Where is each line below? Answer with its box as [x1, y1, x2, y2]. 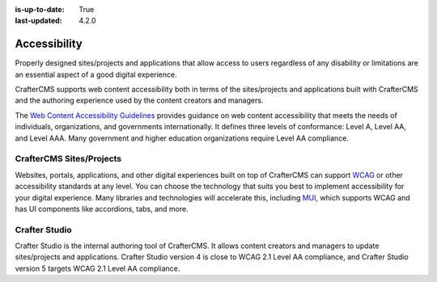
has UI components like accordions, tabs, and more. [15, 204, 189, 213]
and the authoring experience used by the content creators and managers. [15, 95, 264, 105]
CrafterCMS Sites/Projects [15, 154, 122, 165]
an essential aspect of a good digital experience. [15, 69, 177, 79]
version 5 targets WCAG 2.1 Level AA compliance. [15, 263, 180, 273]
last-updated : [15, 16, 62, 26]
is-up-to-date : [15, 5, 65, 14]
